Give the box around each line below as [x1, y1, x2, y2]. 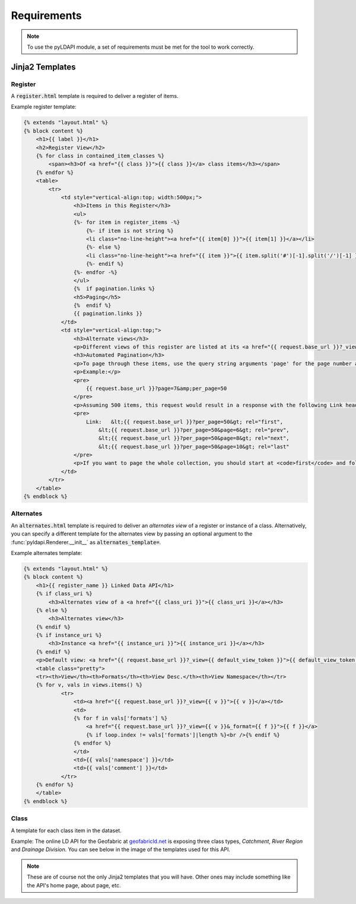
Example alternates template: [11, 549, 82, 556]
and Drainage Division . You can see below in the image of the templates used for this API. [11, 846, 231, 853]
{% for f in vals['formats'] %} [73, 715, 168, 721]
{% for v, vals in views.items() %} [36, 681, 142, 689]
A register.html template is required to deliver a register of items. [11, 93, 179, 100]
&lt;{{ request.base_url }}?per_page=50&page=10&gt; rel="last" [98, 443, 290, 450]
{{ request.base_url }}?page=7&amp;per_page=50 [86, 385, 227, 392]
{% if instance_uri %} [36, 632, 102, 639]
